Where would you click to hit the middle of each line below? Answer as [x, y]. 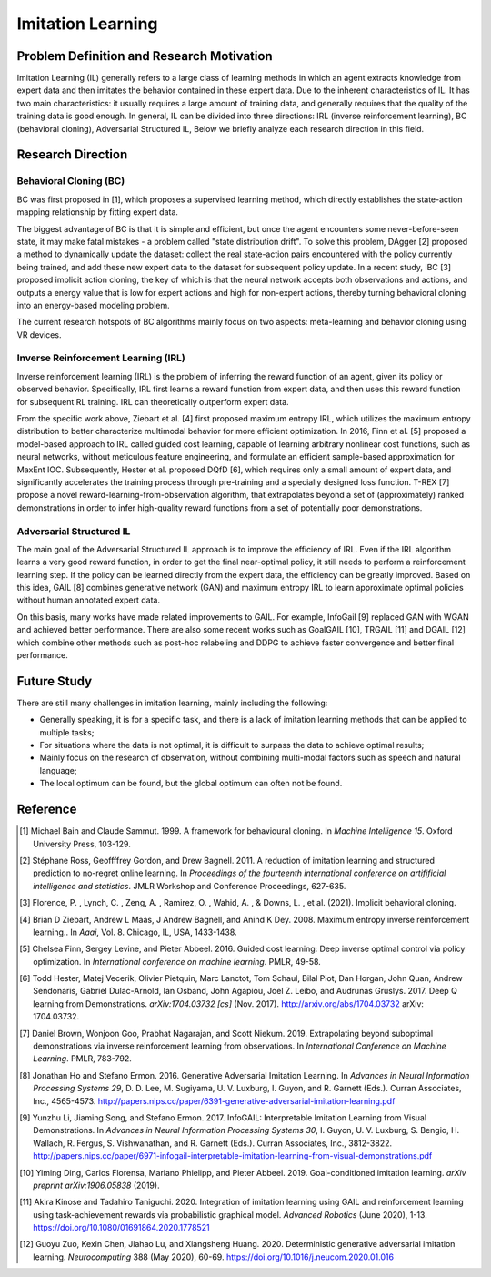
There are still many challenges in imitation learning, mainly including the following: [172, 703]
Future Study [55, 681]
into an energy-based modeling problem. [93, 305]
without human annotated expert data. [89, 600]
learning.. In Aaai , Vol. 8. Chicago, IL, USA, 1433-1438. [135, 932]
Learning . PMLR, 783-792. [82, 1059]
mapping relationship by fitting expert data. [98, 212]
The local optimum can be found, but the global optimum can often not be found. [191, 784]
